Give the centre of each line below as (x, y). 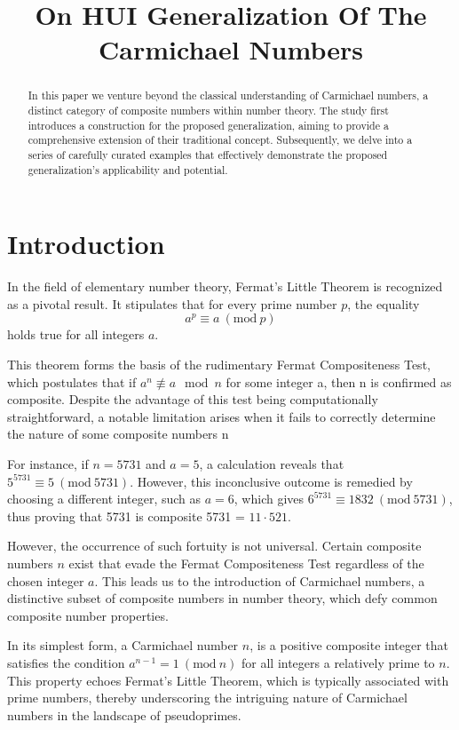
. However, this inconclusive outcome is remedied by (271, 481)
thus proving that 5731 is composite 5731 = (126, 516)
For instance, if (48, 463)
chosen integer (46, 580)
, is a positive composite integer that (349, 645)
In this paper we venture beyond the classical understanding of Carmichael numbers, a (228, 95)
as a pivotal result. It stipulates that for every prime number (172, 303)
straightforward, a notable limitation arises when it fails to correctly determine (222, 416)
